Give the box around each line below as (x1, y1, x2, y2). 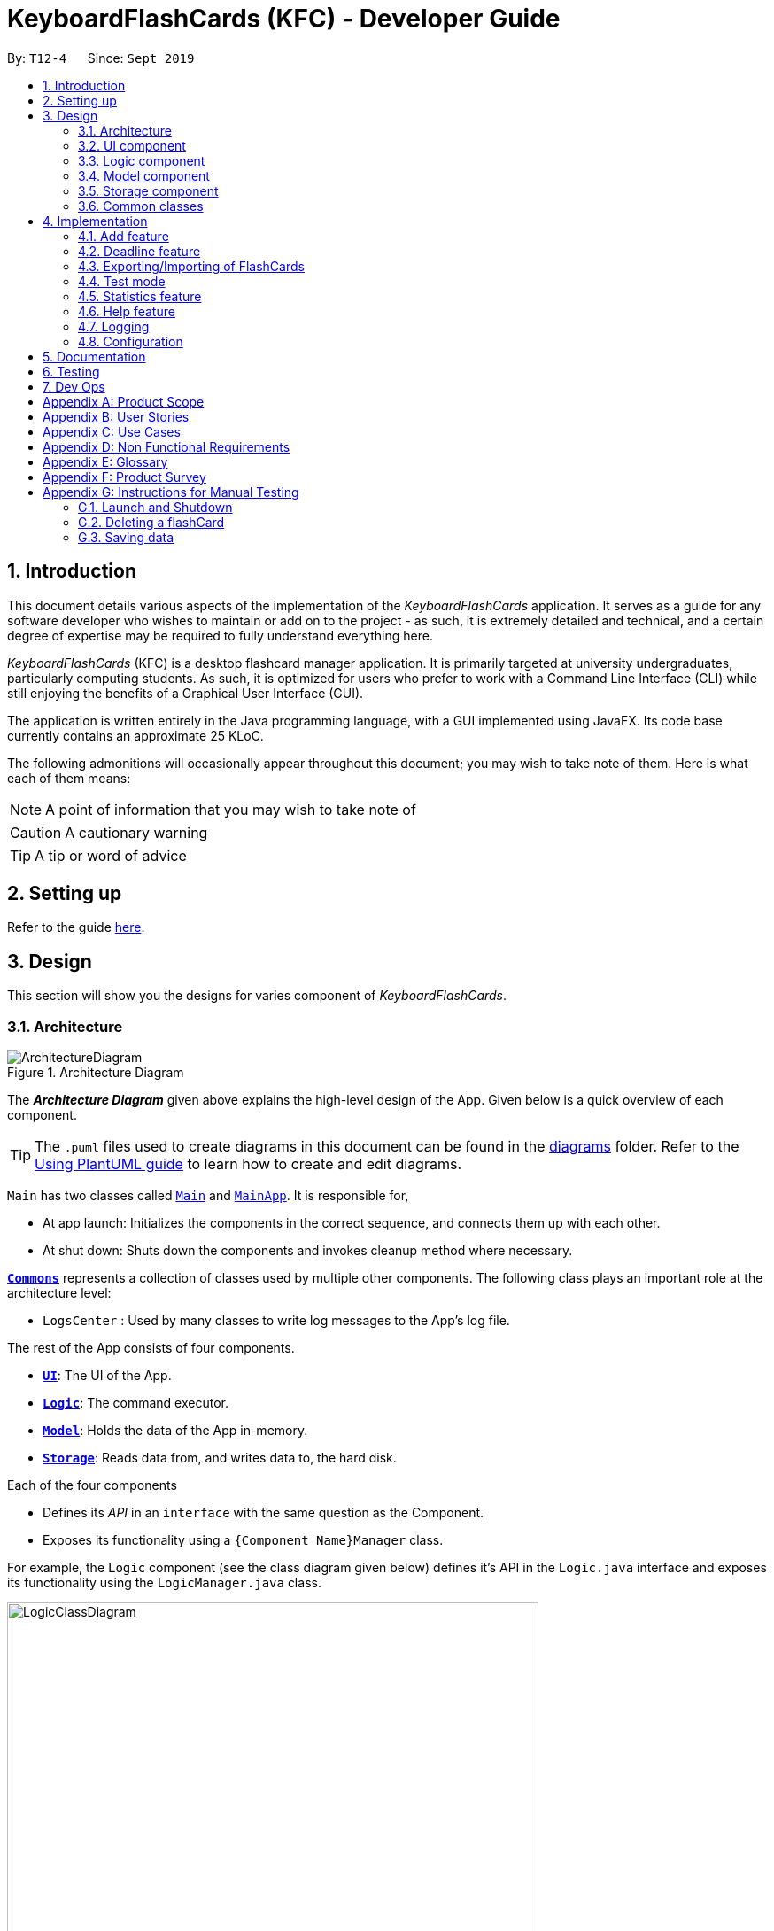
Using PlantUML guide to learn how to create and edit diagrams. (35, 1155, 461, 1174)
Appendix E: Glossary (43, 454, 168, 469)
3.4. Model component (78, 167, 210, 183)
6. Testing (43, 363, 100, 379)
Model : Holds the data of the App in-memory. (43, 1423, 308, 1439)
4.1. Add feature (78, 228, 169, 244)
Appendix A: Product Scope (43, 393, 205, 409)
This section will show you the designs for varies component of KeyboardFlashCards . (7, 988, 507, 1004)
